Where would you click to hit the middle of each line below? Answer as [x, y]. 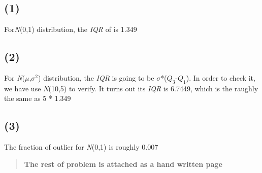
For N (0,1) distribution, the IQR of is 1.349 [71, 29]
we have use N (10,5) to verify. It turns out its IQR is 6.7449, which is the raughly [131, 88]
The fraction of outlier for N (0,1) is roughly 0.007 [81, 147]
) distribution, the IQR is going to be [96, 78]
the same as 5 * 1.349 [38, 98]
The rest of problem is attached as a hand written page [123, 164]
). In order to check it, [221, 78]
